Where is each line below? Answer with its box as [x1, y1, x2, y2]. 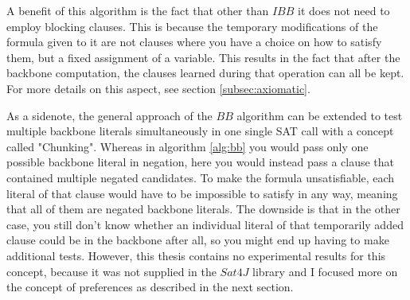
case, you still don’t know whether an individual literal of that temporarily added [6, 216, 404, 232]
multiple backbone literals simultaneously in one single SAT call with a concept [6, 123, 394, 139]
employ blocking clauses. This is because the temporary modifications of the [6, 18, 378, 34]
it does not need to [298, 2, 390, 18]
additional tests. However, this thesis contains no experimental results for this [6, 247, 386, 263]
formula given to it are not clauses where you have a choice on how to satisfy [6, 33, 382, 50]
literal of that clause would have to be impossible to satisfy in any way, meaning [6, 185, 398, 201]
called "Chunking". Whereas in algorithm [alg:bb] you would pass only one [6, 138, 369, 154]
